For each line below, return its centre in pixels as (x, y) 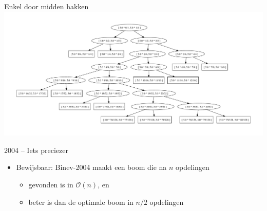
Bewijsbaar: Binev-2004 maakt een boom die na (91, 167)
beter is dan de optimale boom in (81, 202)
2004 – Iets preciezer (36, 150)
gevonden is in (51, 185)
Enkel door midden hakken (46, 6)
